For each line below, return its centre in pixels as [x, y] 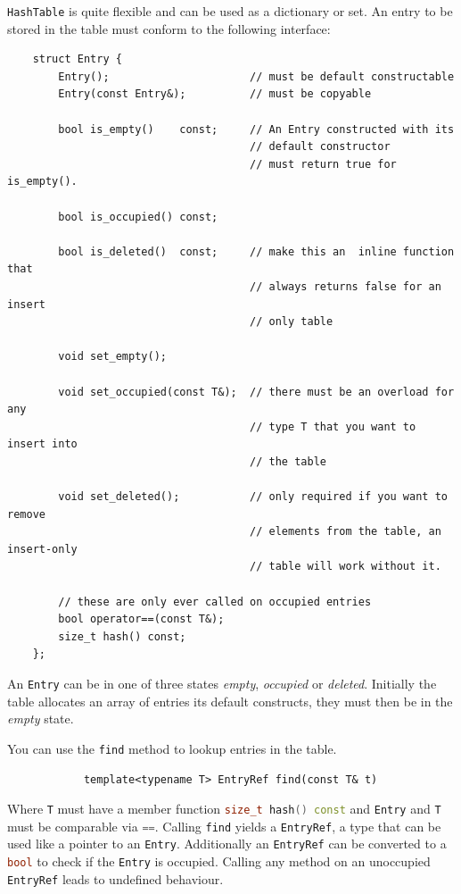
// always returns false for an [346, 286]
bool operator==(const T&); [141, 619]
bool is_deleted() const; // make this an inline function [256, 251]
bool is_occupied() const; [138, 217]
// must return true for [323, 164]
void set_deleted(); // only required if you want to [253, 497]
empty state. [41, 719]
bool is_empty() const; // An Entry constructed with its [256, 129]
